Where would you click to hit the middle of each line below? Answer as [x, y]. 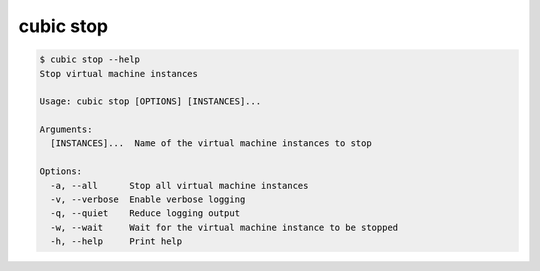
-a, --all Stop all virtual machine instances [179, 185]
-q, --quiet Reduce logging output [145, 213]
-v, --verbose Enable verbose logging [148, 199]
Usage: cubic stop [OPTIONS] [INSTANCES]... [150, 101]
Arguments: [66, 129]
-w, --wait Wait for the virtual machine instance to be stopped [224, 227]
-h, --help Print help [116, 241]
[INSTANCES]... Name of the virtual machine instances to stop [211, 143]
